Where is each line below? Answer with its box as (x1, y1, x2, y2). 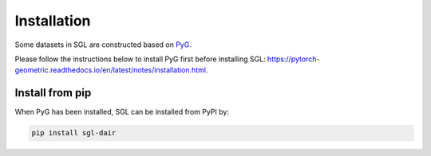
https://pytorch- (267, 54, 320, 64)
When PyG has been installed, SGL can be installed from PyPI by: (14, 107, 229, 117)
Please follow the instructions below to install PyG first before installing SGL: (14, 54, 267, 64)
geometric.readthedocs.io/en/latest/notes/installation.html (14, 65, 207, 75)
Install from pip (14, 86, 92, 99)
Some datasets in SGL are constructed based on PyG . (14, 40, 192, 49)
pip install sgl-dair (31, 128, 117, 138)
